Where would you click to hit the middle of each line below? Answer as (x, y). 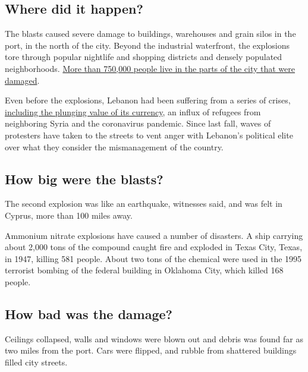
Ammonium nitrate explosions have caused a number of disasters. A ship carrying (154, 235)
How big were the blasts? (84, 179)
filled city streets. (36, 362)
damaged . (22, 80)
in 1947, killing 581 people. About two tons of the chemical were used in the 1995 (153, 258)
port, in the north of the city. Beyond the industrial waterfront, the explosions (147, 45)
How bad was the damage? (89, 313)
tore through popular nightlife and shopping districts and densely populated (144, 57)
